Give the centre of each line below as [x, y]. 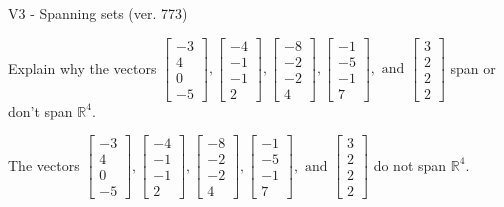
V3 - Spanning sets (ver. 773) [98, 13]
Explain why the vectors [82, 67]
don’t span [40, 110]
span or [473, 67]
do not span [410, 164]
